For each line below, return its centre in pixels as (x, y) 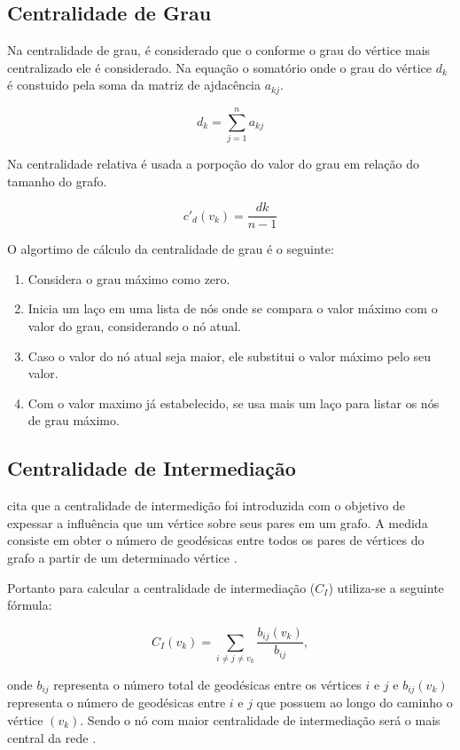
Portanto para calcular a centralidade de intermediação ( (161, 587)
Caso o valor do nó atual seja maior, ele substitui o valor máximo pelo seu (230, 355)
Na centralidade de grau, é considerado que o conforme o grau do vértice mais (219, 50)
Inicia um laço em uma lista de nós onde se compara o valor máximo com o (233, 308)
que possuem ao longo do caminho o (355, 703)
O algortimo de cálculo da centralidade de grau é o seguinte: (171, 249)
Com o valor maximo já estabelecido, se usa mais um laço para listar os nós (234, 403)
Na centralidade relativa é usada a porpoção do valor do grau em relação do (214, 163)
